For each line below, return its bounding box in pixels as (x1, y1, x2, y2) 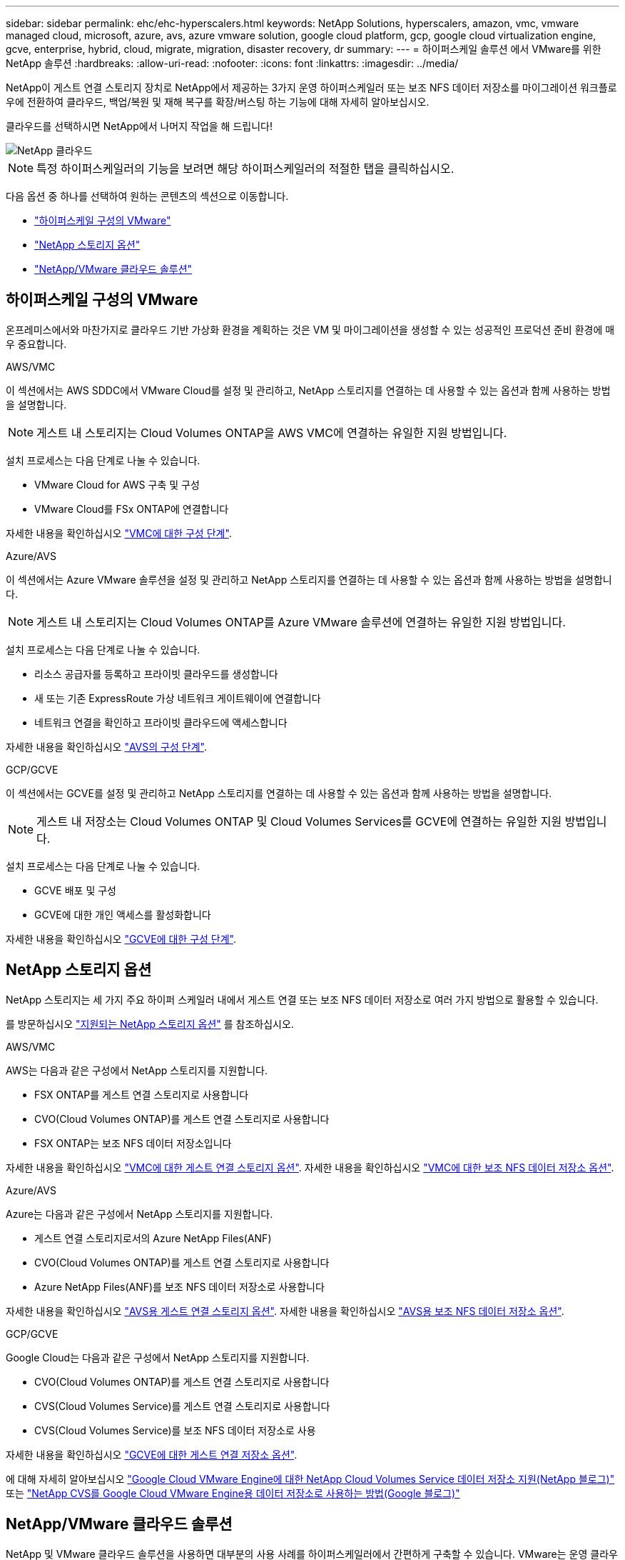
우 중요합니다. (6, 337, 67, 350)
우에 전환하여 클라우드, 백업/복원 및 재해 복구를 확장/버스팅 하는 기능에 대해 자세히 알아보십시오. (6, 96, 430, 108)
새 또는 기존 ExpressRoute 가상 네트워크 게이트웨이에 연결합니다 (34, 691, 321, 704)
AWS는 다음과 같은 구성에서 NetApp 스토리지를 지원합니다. (6, 1064, 268, 1076)
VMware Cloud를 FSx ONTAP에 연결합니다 (34, 502, 229, 515)
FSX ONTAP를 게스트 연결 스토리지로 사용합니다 (34, 1088, 249, 1101)
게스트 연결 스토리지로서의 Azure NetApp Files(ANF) (34, 1231, 272, 1244)
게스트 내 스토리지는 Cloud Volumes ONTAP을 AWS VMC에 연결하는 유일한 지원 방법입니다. (36, 425, 507, 440)
